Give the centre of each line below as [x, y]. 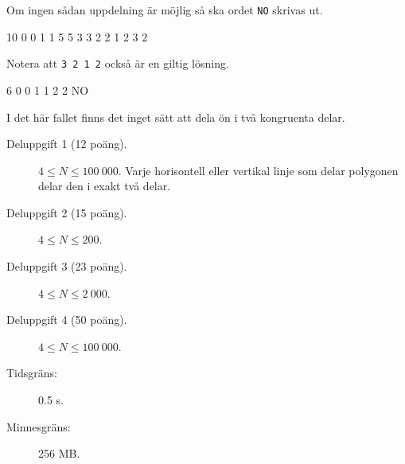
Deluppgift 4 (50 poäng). [67, 320]
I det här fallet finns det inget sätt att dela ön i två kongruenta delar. [176, 117]
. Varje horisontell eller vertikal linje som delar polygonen [258, 170]
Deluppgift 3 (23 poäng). [67, 266]
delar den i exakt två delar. [105, 186]
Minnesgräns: [39, 426]
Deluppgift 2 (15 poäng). [67, 212]
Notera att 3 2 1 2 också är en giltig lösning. [118, 63]
